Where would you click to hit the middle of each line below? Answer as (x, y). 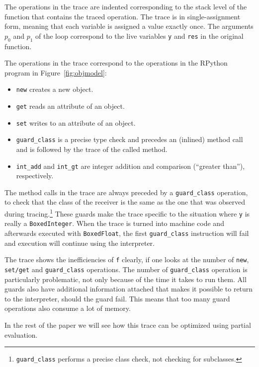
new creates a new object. (55, 89)
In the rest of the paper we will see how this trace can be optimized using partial (128, 325)
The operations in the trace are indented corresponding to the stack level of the (126, 6)
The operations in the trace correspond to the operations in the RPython (116, 63)
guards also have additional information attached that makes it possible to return (129, 289)
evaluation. (21, 334)
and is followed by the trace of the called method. (92, 149)
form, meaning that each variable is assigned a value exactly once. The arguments (129, 26)
